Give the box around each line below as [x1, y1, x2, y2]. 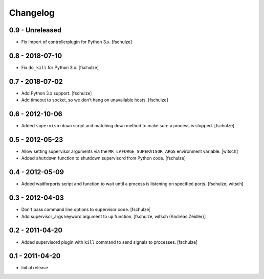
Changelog [9, 7, 55, 18]
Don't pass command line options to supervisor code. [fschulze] [21, 207, 151, 212]
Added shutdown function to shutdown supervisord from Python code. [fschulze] [21, 155, 186, 161]
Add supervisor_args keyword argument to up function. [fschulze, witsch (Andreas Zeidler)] [21, 213, 206, 219]
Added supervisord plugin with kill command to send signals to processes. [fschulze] [21, 239, 198, 245]
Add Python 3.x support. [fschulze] [21, 90, 92, 96]
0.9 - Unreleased [9, 26, 62, 34]
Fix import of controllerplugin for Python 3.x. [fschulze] [21, 39, 132, 45]
